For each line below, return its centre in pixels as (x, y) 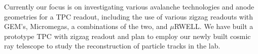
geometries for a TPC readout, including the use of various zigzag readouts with (129, 16)
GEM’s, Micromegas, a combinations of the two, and (86, 26)
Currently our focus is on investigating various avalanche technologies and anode (129, 6)
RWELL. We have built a (214, 26)
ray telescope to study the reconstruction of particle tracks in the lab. (112, 46)
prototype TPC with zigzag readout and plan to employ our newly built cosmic (127, 36)
